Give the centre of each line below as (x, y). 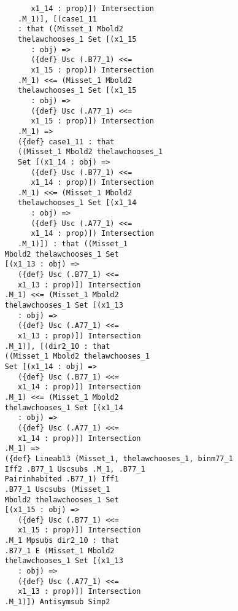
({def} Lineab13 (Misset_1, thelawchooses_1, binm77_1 (119, 458)
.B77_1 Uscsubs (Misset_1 (57, 489)
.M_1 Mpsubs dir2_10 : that (62, 541)
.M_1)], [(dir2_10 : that (57, 346)
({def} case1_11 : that (66, 142)
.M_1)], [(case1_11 (57, 19)
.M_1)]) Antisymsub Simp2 (57, 602)
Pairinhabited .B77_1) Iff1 (62, 479)
